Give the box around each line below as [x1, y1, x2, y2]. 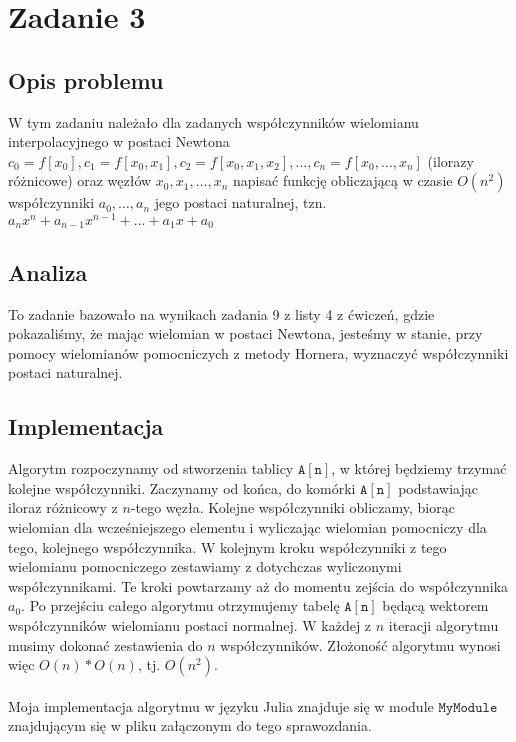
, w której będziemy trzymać [331, 458, 507, 479]
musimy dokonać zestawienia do [8, 634, 203, 655]
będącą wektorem [382, 595, 489, 616]
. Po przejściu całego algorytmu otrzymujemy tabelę [21, 595, 340, 616]
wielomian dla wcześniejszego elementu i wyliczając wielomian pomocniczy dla [8, 517, 487, 538]
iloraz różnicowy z [8, 497, 118, 518]
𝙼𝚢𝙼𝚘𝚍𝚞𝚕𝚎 [438, 700, 498, 715]
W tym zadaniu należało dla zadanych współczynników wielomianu [8, 111, 419, 132]
